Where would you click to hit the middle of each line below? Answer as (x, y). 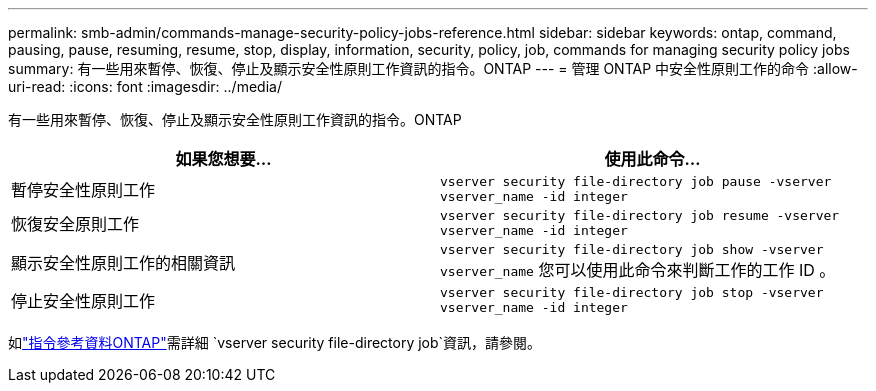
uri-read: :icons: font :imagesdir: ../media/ (145, 86)
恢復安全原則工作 (75, 224)
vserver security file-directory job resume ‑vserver (640, 215)
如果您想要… (223, 159)
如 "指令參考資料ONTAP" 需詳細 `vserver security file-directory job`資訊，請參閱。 (275, 342)
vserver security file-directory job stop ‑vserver (632, 292)
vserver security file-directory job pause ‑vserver (636, 181)
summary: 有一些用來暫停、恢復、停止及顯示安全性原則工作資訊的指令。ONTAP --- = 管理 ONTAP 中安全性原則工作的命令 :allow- (433, 68)
